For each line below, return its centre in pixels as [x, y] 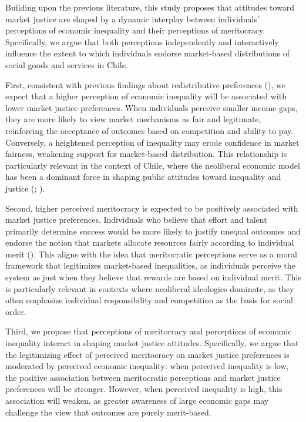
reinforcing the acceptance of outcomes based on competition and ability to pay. [149, 130]
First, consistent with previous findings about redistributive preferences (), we [145, 84]
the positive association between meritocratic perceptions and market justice [143, 377]
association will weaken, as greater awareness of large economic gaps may [137, 400]
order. [16, 311]
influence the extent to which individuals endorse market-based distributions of [147, 53]
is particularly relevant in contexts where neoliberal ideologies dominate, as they [150, 288]
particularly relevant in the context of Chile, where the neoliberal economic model [153, 165]
